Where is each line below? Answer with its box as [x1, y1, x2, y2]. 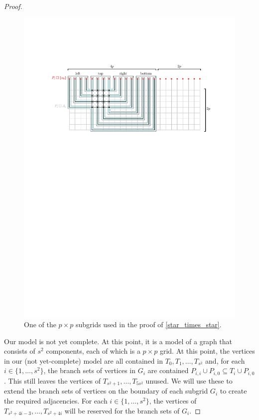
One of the [24, 319, 56, 330]
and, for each [205, 355, 245, 366]
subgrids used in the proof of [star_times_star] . [75, 319, 222, 330]
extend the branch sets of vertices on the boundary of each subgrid [4, 386, 208, 396]
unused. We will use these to [145, 375, 233, 386]
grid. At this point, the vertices [159, 346, 255, 356]
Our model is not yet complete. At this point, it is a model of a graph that [4, 336, 233, 346]
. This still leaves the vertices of [4, 375, 101, 386]
